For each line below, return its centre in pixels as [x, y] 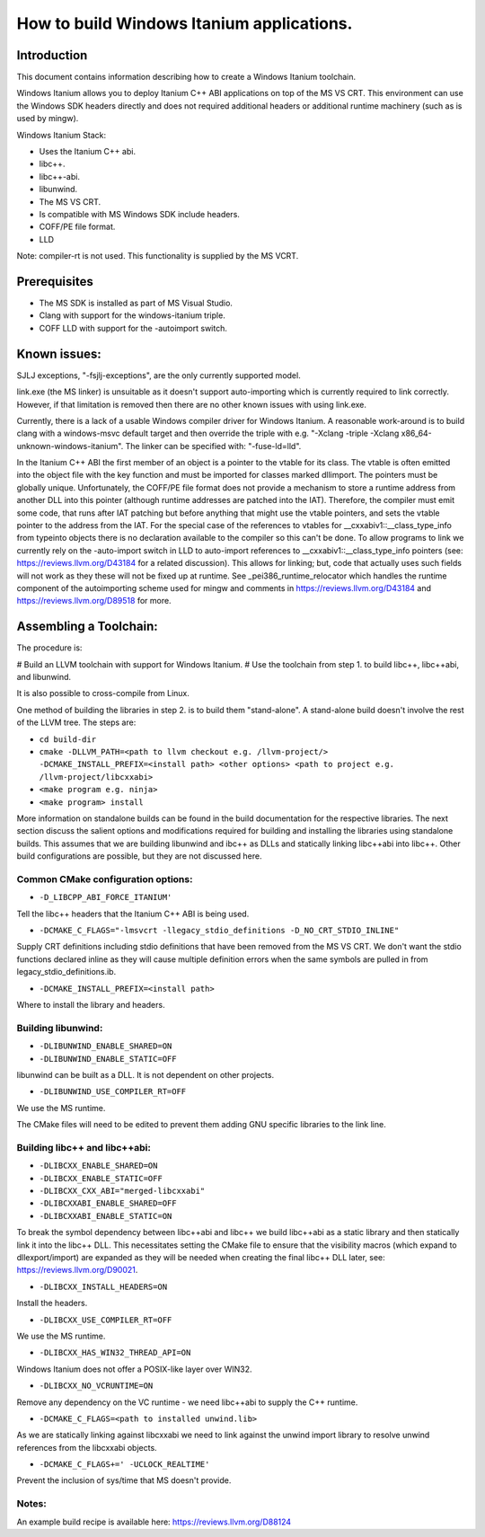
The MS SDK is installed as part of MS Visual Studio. [136, 303]
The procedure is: [49, 648]
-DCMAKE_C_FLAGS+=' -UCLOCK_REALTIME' [124, 1465]
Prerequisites [55, 282]
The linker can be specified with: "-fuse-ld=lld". [213, 446]
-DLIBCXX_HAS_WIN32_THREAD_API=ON [115, 1353]
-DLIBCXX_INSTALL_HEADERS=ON [103, 1286]
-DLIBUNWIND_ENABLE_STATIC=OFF [108, 1059]
